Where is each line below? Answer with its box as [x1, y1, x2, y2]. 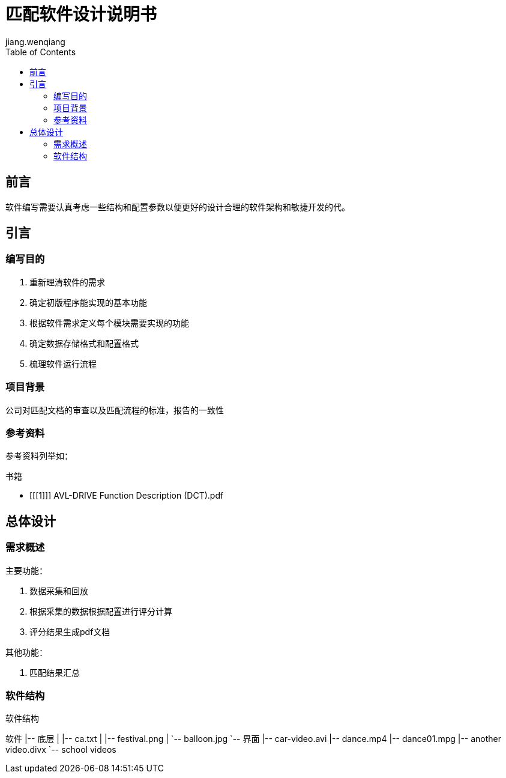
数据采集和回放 [29, 585, 88, 596]
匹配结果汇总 [29, 667, 80, 678]
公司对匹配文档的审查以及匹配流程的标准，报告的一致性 [5, 404, 224, 415]
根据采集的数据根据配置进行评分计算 [29, 606, 172, 616]
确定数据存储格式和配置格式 [29, 338, 139, 348]
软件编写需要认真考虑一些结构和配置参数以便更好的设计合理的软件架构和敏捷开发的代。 [5, 201, 350, 212]
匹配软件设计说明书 [5, 4, 157, 25]
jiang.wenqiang [5, 36, 65, 47]
